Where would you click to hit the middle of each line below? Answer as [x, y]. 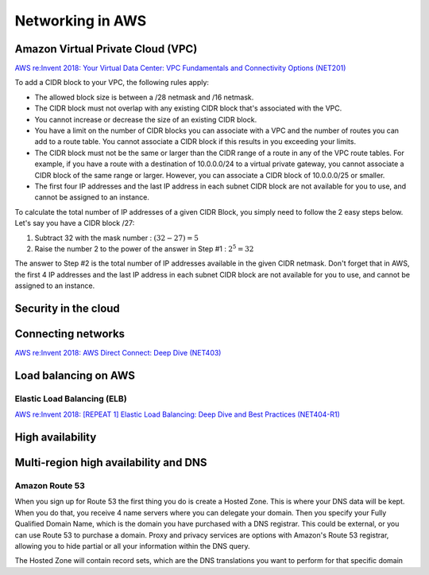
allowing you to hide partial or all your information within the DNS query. [132, 546]
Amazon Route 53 [50, 485]
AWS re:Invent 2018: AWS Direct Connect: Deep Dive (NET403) [118, 353]
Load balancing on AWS [75, 375]
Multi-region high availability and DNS [111, 462]
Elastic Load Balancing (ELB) [71, 398]
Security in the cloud [68, 308]
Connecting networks [70, 334]
